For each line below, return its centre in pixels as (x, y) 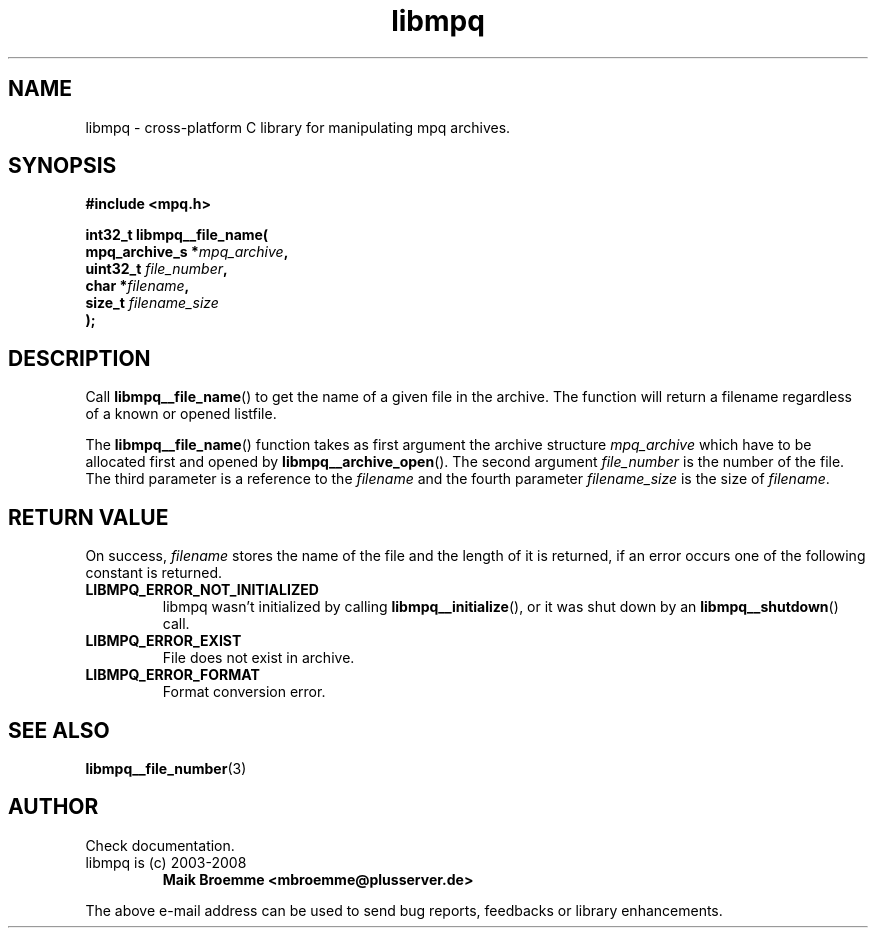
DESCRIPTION (79, 358)
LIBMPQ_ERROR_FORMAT (172, 675)
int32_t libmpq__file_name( (177, 235)
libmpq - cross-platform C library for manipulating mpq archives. (298, 127)
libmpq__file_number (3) (166, 768)
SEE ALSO (59, 730)
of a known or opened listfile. (181, 414)
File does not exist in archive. (258, 658)
